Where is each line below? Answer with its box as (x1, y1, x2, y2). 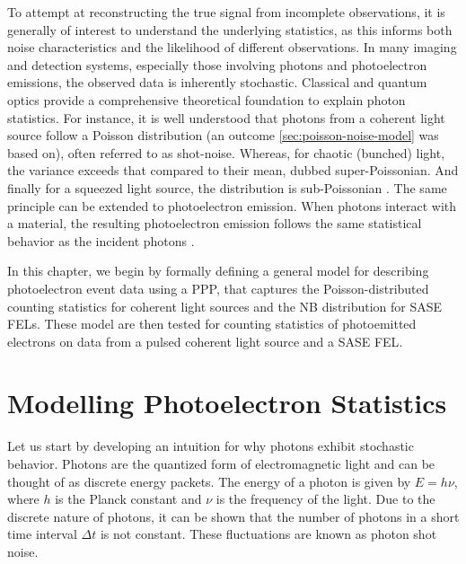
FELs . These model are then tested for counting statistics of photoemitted (7, 314, 417, 333)
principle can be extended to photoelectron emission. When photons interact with (7, 196, 457, 215)
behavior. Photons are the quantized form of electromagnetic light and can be (7, 454, 435, 472)
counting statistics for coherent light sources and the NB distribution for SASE (7, 296, 443, 315)
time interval (7, 524, 77, 543)
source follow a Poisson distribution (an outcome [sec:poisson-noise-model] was (7, 126, 439, 145)
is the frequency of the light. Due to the (215, 489, 435, 508)
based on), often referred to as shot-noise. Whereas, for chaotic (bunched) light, (7, 143, 445, 162)
